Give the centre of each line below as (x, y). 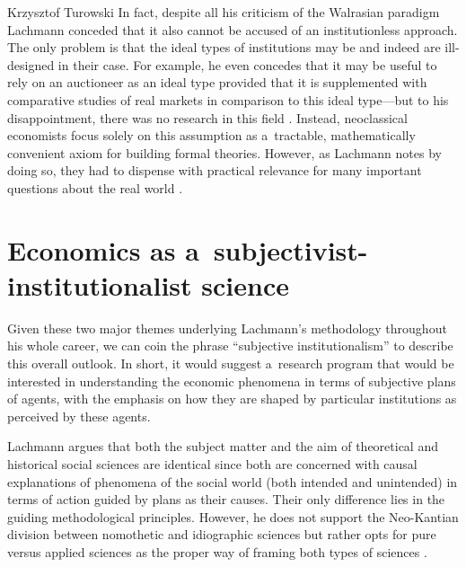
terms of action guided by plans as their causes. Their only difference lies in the (226, 499)
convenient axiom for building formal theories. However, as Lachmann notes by (224, 152)
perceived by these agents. (79, 416)
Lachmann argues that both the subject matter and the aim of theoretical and (223, 446)
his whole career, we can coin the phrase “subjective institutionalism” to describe (230, 346)
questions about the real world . (95, 187)
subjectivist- (290, 249)
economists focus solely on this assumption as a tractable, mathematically (211, 135)
